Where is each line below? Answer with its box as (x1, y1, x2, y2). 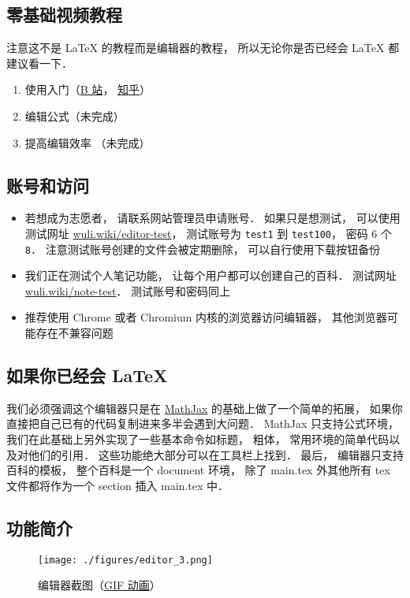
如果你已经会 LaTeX (6, 363, 168, 388)
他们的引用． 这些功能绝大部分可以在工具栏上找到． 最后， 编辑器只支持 (28, 446, 404, 462)
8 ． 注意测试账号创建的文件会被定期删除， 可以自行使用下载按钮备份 (24, 240, 381, 257)
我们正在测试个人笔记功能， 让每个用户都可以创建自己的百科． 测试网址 (24, 267, 397, 284)
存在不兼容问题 (35, 325, 114, 341)
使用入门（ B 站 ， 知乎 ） (24, 81, 151, 98)
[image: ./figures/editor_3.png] (38, 554, 213, 566)
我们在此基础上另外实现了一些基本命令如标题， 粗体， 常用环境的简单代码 (6, 431, 389, 448)
